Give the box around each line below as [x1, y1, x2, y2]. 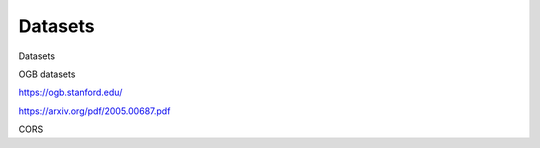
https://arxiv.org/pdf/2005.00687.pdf [18, 105, 171, 117]
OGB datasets [18, 68, 76, 80]
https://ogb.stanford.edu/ [18, 86, 123, 99]
